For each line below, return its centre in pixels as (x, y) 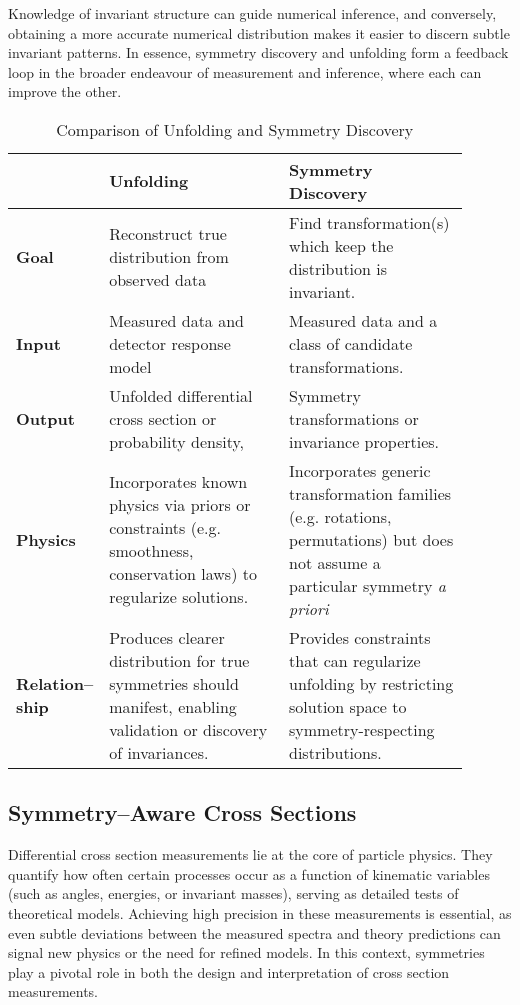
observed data (158, 280)
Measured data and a (363, 320)
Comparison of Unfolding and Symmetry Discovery (235, 129)
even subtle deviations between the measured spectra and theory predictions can (254, 932)
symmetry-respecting (362, 729)
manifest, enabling (173, 706)
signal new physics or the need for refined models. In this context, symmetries (246, 952)
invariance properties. (364, 441)
